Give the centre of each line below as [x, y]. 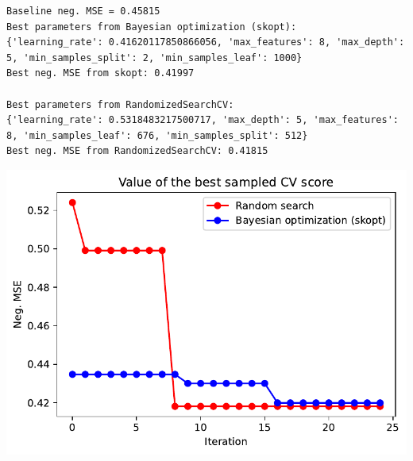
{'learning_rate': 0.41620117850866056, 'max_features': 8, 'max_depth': [206, 42]
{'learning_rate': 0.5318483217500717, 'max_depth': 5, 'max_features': [203, 120]
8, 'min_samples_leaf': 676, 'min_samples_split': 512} [157, 135]
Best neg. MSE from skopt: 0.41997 [100, 73]
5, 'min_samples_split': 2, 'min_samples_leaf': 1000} [154, 58]
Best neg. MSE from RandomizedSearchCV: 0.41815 [137, 151]
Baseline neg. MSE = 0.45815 [83, 11]
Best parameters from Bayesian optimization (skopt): [152, 27]
